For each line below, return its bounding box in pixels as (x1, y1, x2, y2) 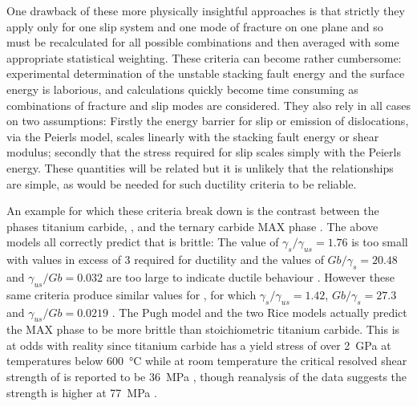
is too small (351, 233, 408, 250)
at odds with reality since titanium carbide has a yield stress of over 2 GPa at (6, 336, 391, 353)
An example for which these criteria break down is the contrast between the (6, 202, 379, 219)
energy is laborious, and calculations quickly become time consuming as (6, 80, 358, 97)
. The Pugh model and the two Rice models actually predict (111, 303, 407, 320)
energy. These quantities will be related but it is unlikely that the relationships (6, 159, 394, 176)
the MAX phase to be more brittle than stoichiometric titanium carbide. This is (6, 321, 400, 338)
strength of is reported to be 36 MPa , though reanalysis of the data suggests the (6, 368, 407, 385)
